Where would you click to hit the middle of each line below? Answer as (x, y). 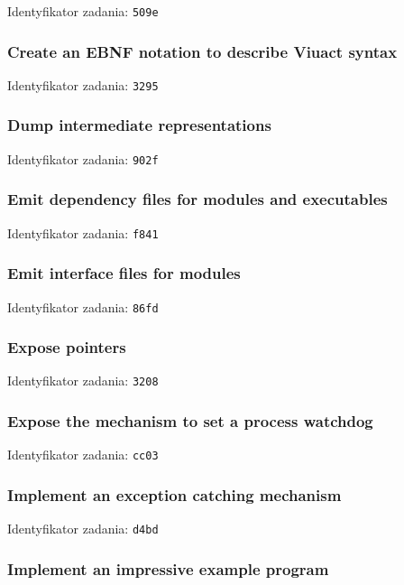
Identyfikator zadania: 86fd (83, 306)
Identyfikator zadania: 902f (83, 158)
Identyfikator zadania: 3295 (83, 84)
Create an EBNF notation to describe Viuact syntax (202, 51)
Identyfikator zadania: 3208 (83, 381)
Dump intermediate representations (139, 125)
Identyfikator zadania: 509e (83, 11)
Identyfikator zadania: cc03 (83, 455)
